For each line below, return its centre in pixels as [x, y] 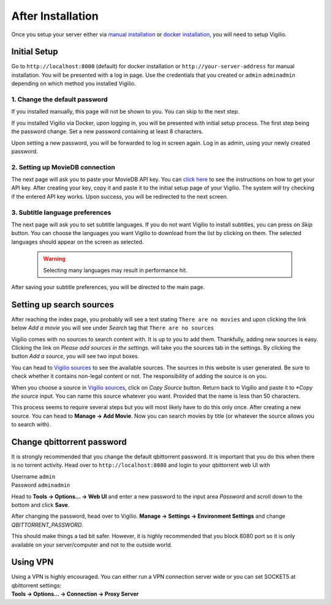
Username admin [33, 476]
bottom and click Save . [40, 505]
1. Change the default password [59, 99]
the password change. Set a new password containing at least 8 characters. [107, 131]
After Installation [55, 16]
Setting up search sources [63, 305]
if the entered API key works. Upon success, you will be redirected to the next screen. [120, 196]
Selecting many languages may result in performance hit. [115, 270]
